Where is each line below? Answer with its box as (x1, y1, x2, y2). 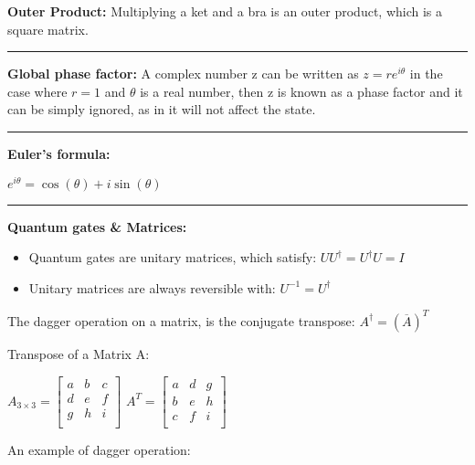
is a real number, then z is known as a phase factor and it (140, 81, 463, 100)
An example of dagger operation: (7, 439, 191, 459)
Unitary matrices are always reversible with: (28, 278, 276, 297)
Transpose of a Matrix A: (7, 343, 150, 363)
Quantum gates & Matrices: (7, 217, 187, 236)
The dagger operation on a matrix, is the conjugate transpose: (7, 311, 355, 330)
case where (7, 81, 68, 100)
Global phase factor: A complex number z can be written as (7, 64, 359, 83)
